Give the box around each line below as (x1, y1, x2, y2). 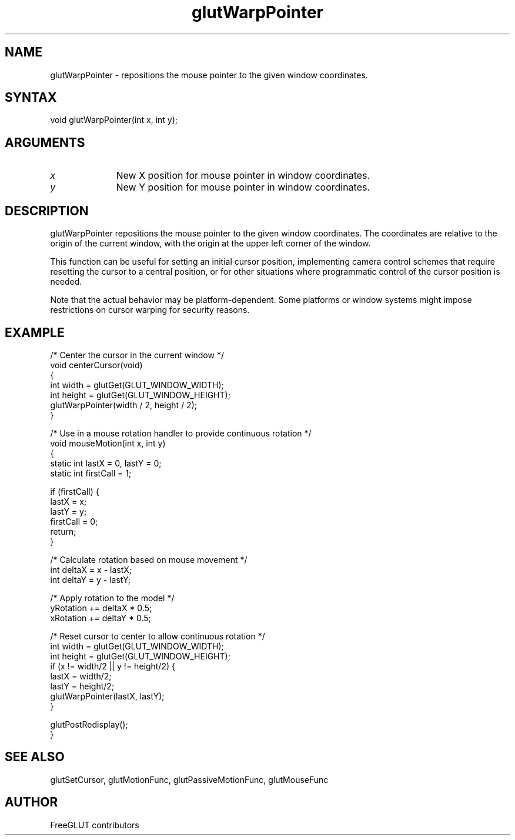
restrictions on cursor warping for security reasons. (50, 305, 250, 315)
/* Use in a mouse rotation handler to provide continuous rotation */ (50, 428, 312, 438)
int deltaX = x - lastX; (50, 564, 132, 575)
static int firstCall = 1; (50, 468, 132, 478)
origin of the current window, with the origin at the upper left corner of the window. (50, 238, 371, 249)
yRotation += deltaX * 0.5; (50, 602, 152, 613)
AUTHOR (5, 795, 58, 810)
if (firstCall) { (50, 486, 99, 496)
